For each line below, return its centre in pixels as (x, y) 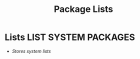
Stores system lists (31, 51)
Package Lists (83, 9)
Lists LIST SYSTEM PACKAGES (70, 37)
